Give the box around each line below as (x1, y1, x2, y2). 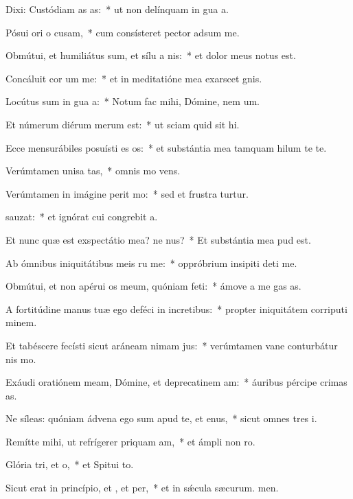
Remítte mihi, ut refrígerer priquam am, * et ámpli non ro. (5, 434, 255, 448)
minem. (5, 315, 37, 329)
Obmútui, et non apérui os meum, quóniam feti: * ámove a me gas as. (5, 279, 301, 293)
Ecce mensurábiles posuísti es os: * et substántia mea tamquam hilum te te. (5, 140, 327, 154)
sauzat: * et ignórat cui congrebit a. (5, 209, 158, 224)
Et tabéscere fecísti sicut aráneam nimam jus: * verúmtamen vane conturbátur (5, 338, 338, 352)
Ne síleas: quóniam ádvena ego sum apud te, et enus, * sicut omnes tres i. (5, 411, 317, 426)
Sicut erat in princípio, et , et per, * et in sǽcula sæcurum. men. (5, 480, 279, 495)
